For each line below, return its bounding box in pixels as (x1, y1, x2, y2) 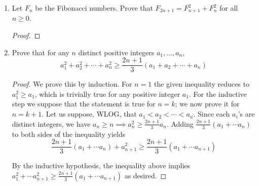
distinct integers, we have (12, 118, 91, 129)
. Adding (166, 118, 194, 129)
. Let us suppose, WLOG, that (42, 108, 137, 119)
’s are (238, 108, 255, 119)
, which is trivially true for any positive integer (34, 88, 180, 99)
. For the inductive (189, 88, 247, 99)
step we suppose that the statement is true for (12, 98, 156, 109)
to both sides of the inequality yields (12, 128, 126, 139)
